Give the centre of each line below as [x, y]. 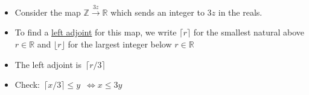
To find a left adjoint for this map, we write [96, 32]
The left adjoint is [48, 64]
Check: [27, 84]
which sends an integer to [158, 12]
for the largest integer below [120, 44]
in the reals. [240, 12]
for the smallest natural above [249, 32]
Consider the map [48, 12]
